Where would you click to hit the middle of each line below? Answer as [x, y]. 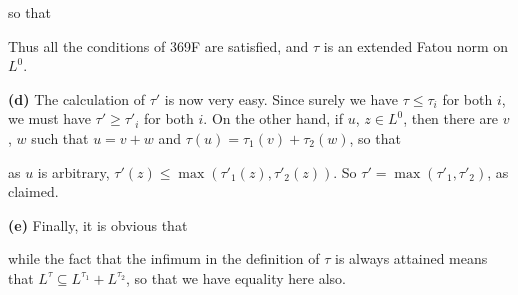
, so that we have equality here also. [236, 277]
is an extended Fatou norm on [416, 45]
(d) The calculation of [76, 98]
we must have [49, 118]
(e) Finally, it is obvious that [98, 224]
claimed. [33, 191]
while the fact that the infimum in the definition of [164, 258]
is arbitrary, [73, 171]
